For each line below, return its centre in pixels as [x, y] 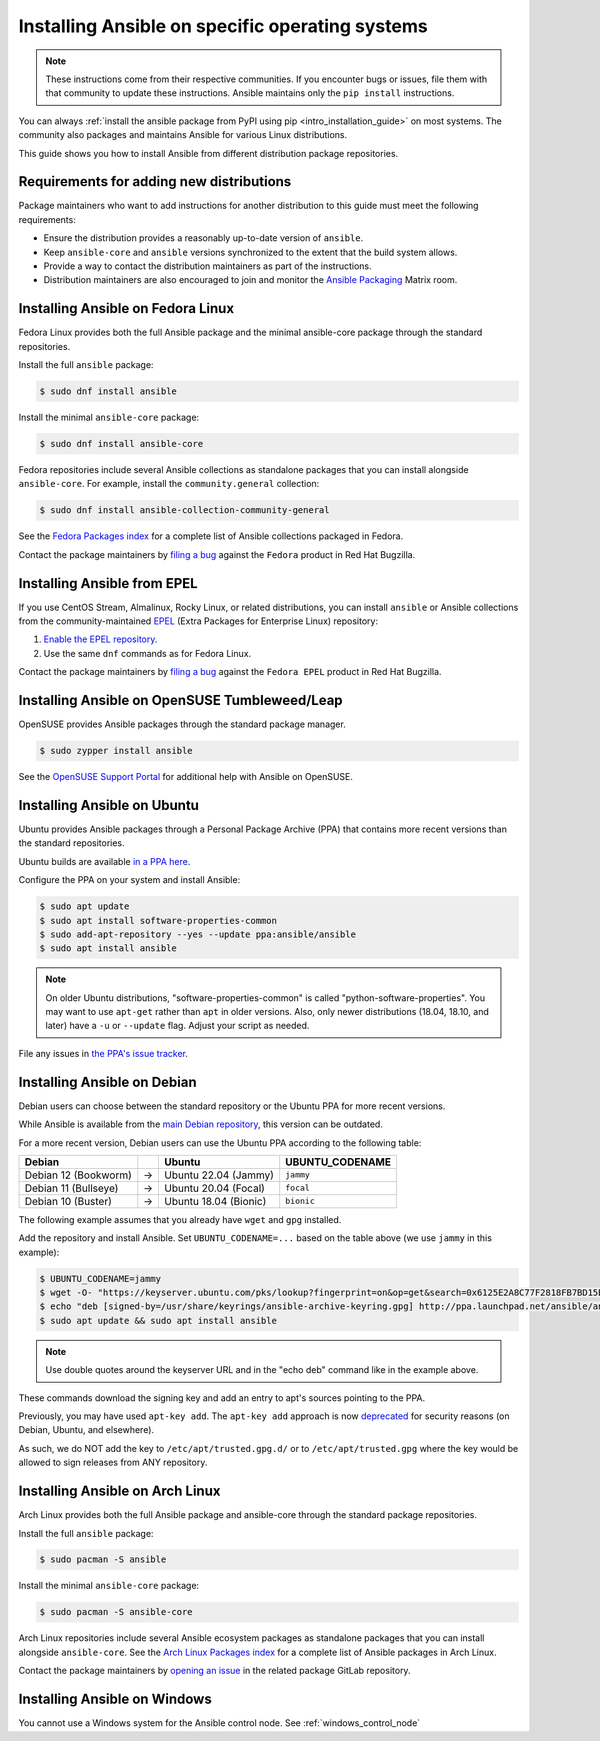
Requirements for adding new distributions [155, 181]
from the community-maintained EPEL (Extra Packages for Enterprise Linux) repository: [198, 621]
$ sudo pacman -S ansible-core [116, 1612]
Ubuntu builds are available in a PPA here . [104, 861]
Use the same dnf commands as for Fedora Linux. [147, 653]
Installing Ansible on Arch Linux [119, 1491]
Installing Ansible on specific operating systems [223, 26]
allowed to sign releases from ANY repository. [113, 1462]
